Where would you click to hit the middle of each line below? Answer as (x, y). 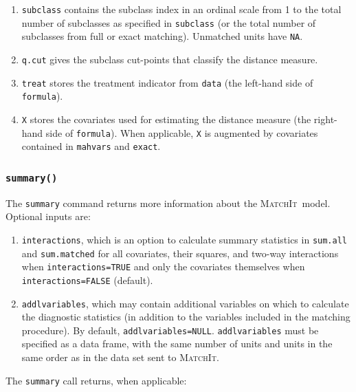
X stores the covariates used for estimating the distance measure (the (166, 119)
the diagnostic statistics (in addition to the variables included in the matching (186, 317)
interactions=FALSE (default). (87, 280)
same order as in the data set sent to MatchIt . (120, 357)
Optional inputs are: (48, 216)
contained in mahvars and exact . (91, 146)
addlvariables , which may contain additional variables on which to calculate (185, 303)
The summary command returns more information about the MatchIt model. (168, 203)
